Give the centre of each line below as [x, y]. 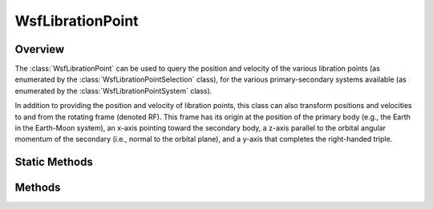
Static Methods [54, 162]
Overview [40, 49]
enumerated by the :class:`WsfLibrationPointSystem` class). [113, 90]
